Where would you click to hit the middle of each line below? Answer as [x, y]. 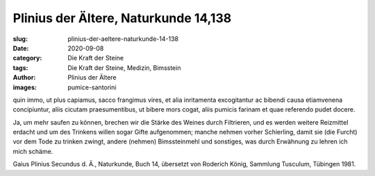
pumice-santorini [92, 87]
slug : [20, 39]
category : [27, 58]
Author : [24, 78]
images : [25, 87]
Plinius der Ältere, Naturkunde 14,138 [122, 18]
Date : [21, 48]
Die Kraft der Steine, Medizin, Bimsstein [124, 68]
